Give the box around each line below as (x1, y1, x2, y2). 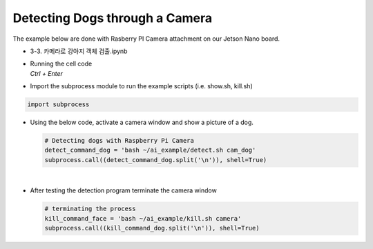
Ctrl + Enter (30, 69, 64, 77)
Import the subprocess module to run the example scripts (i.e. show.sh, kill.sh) (30, 82, 254, 90)
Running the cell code (30, 59, 93, 68)
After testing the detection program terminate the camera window (30, 186, 217, 195)
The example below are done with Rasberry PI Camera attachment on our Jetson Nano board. (12, 34, 280, 43)
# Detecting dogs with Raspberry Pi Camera (44, 137, 195, 145)
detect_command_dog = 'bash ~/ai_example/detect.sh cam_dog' (44, 146, 256, 155)
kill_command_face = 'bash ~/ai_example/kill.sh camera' (44, 215, 242, 222)
